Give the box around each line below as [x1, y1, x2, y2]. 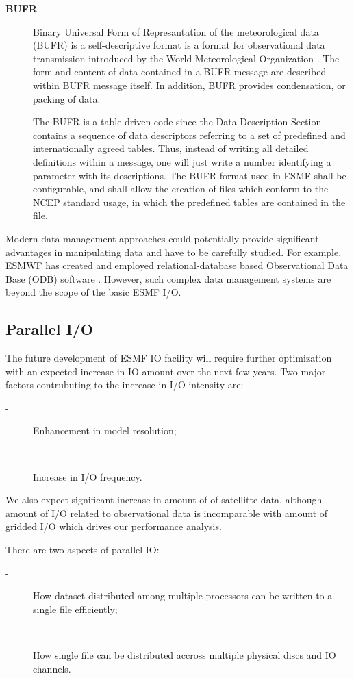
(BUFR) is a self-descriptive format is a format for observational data [33, 38, 325, 52]
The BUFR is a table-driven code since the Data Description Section [33, 114, 322, 129]
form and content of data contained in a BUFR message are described [33, 64, 327, 79]
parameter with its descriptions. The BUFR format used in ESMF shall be [33, 168, 346, 182]
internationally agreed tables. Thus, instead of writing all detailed [33, 141, 309, 155]
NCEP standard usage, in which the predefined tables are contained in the [33, 194, 346, 209]
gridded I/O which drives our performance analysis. [5, 519, 222, 533]
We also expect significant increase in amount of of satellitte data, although [5, 492, 323, 507]
